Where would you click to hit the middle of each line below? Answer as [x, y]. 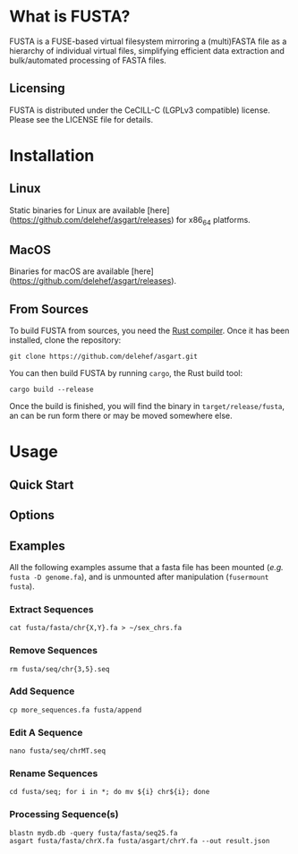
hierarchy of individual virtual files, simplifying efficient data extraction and [147, 50]
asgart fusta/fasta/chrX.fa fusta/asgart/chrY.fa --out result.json [140, 841]
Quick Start [42, 485]
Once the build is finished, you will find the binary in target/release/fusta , [147, 406]
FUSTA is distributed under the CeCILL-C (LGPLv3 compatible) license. [140, 110]
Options [32, 515]
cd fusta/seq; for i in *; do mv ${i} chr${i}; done [110, 792]
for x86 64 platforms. [213, 221]
